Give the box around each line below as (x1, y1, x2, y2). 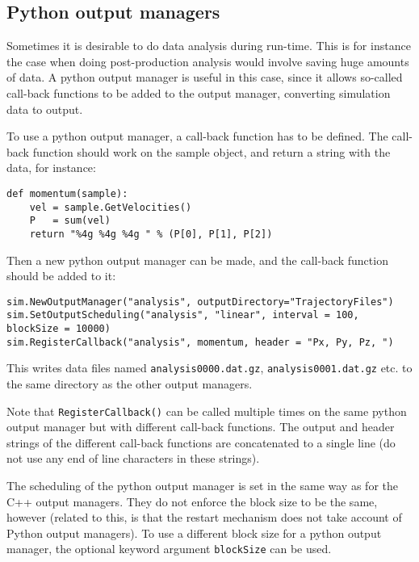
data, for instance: (6, 159, 96, 176)
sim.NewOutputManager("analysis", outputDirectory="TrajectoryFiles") (6, 296, 394, 308)
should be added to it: (6, 267, 116, 284)
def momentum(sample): (6, 187, 128, 199)
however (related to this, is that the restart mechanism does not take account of (6, 509, 402, 526)
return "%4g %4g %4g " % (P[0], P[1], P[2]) (29, 228, 273, 240)
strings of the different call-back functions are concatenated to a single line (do (6, 434, 396, 451)
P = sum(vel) (29, 215, 111, 227)
